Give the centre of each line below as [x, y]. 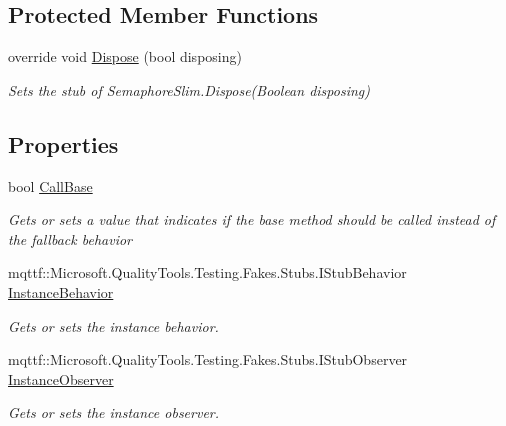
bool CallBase [50, 185]
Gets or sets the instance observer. [114, 412]
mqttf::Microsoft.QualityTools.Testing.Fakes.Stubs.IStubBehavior [207, 272]
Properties [63, 143]
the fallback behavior [70, 238]
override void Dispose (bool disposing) [125, 56]
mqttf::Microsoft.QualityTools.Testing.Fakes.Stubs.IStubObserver [208, 359]
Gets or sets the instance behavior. [113, 325]
